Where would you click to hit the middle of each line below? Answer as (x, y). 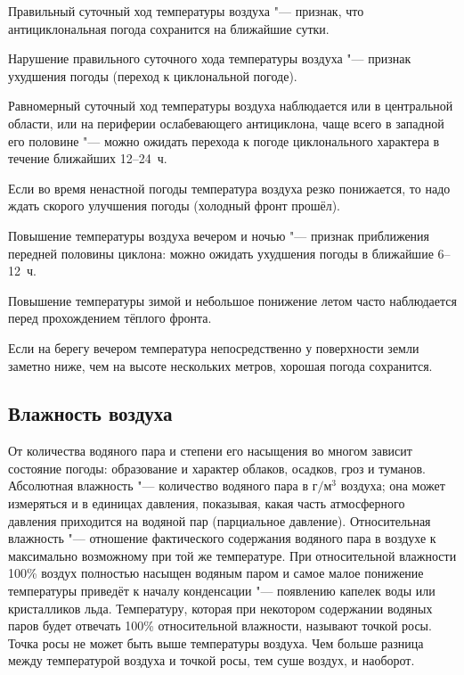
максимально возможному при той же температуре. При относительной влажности (232, 555)
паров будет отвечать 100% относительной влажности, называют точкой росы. (220, 626)
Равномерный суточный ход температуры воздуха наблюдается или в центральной (231, 106)
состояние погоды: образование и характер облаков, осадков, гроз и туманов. (217, 468)
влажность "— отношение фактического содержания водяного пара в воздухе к (222, 538)
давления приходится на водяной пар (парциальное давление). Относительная (220, 520)
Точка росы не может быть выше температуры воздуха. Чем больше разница (216, 642)
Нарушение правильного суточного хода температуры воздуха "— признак (210, 58)
